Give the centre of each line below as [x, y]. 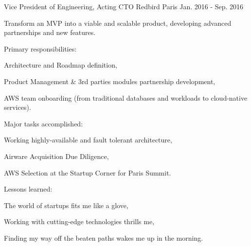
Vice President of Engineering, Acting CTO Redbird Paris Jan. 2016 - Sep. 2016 [124, 6]
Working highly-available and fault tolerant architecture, [88, 140]
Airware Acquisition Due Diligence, [56, 156]
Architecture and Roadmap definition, [61, 65]
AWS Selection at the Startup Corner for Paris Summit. [88, 172]
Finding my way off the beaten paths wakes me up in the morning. [104, 237]
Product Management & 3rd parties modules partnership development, [110, 81]
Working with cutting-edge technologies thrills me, [79, 221]
